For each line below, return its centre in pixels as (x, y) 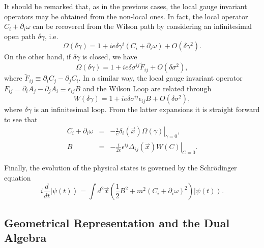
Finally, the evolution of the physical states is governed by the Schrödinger (121, 168)
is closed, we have (110, 57)
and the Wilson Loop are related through (147, 88)
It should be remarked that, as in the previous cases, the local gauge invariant (126, 6)
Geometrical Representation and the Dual (117, 222)
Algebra (25, 238)
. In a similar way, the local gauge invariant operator (160, 78)
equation (18, 177)
